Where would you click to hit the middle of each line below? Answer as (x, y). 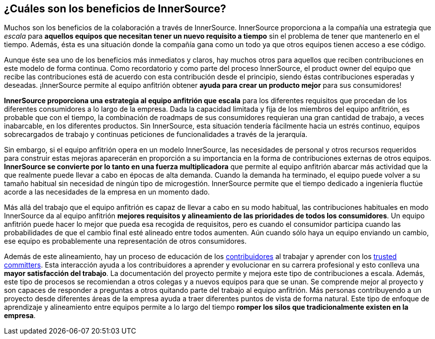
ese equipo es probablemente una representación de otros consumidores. (126, 241)
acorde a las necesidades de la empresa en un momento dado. (107, 192)
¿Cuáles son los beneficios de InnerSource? (115, 9)
